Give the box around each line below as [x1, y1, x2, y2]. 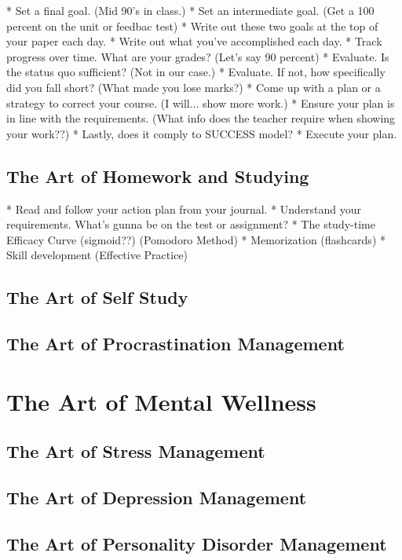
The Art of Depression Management [6, 485, 307, 510]
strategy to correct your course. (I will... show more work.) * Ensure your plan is [6, 94, 395, 111]
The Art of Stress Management [6, 439, 265, 463]
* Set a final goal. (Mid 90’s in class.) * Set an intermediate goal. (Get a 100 [6, 2, 375, 18]
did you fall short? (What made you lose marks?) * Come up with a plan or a [6, 79, 381, 95]
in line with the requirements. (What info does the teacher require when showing [6, 110, 396, 126]
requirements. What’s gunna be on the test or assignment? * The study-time [6, 216, 375, 232]
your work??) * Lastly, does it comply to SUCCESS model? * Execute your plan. [6, 125, 397, 141]
